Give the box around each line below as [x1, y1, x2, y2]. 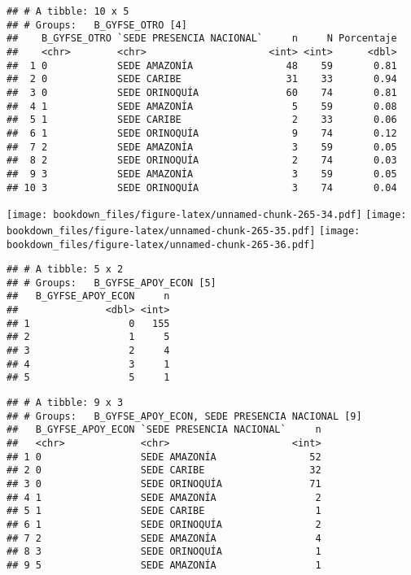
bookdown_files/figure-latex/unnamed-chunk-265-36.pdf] [7, 238, 316, 250]
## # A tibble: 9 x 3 [7, 397, 124, 409]
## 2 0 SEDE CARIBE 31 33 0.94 [7, 73, 397, 85]
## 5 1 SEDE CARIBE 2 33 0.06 [7, 114, 397, 126]
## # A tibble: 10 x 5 [7, 6, 129, 17]
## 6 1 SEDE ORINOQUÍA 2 [7, 518, 321, 530]
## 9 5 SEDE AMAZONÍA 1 [7, 559, 321, 571]
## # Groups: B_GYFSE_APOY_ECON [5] [7, 277, 216, 289]
